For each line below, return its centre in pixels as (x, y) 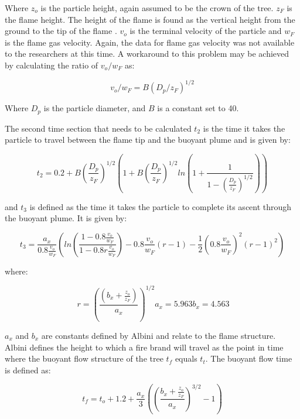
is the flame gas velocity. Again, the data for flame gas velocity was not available (150, 42)
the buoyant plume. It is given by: (66, 218)
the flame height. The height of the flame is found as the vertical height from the (150, 19)
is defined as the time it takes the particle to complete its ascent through (161, 206)
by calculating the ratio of (52, 65)
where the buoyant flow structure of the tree (84, 358)
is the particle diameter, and (95, 108)
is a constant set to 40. (198, 108)
